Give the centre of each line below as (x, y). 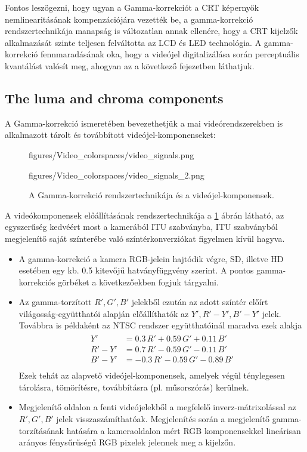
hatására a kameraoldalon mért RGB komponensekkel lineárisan (184, 430)
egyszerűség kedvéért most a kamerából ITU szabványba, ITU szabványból (141, 227)
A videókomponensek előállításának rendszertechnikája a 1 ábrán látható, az (145, 215)
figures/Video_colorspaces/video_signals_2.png (117, 175)
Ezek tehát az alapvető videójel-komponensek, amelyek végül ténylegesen (152, 375)
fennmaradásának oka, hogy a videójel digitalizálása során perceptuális (170, 54)
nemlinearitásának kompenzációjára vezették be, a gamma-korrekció (129, 19)
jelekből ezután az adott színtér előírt (200, 302)
